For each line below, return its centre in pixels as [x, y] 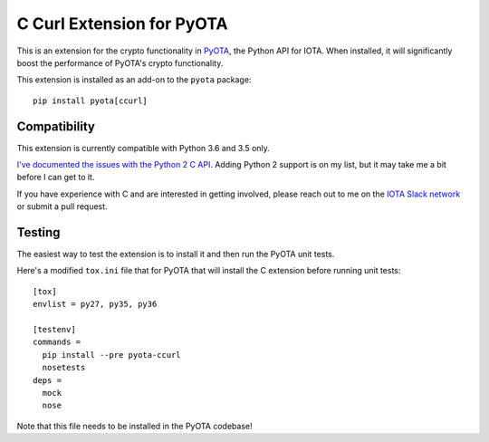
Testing [38, 232]
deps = [48, 380]
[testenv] [54, 330]
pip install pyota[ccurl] [91, 101]
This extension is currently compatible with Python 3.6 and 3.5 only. [144, 148]
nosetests [64, 368]
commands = [57, 342]
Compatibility [56, 126]
